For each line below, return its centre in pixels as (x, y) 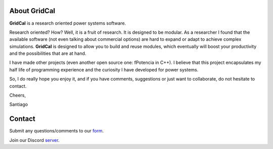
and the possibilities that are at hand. (48, 53)
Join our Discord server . (34, 140)
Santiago (18, 104)
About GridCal (32, 11)
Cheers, (18, 95)
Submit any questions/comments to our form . (56, 131)
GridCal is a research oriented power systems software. (68, 23)
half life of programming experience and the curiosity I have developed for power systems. (104, 69)
